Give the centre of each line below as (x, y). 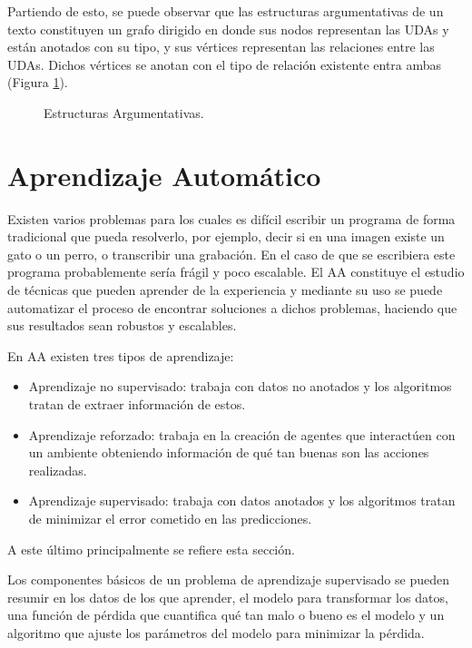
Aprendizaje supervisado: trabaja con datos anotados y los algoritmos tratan (242, 501)
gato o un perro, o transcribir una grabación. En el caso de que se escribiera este (231, 254)
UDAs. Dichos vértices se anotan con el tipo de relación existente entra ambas (225, 64)
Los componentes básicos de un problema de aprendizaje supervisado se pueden (228, 579)
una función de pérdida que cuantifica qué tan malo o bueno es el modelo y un (226, 615)
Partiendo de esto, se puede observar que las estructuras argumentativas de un (226, 11)
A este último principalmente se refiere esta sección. (151, 549)
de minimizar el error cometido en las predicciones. (170, 518)
